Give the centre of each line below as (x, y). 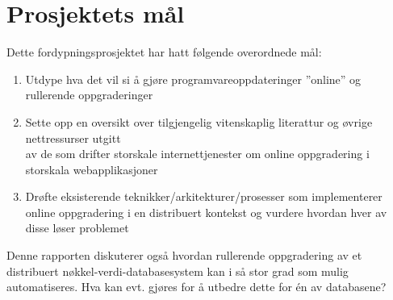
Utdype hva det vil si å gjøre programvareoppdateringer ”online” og (193, 79)
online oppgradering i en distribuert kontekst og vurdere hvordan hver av (206, 212)
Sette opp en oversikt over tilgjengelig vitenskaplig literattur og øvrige (199, 121)
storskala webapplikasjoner (92, 169)
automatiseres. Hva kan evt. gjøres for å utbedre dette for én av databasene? (196, 287)
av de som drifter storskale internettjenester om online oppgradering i (197, 154)
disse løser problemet (77, 228)
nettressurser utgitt (73, 137)
